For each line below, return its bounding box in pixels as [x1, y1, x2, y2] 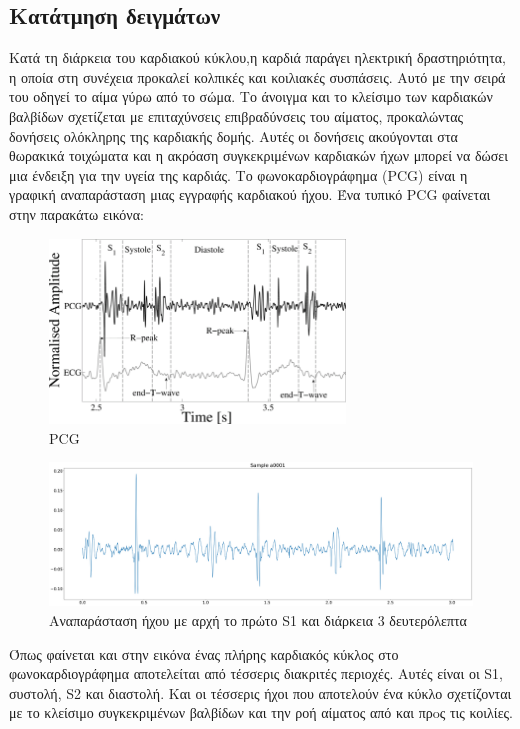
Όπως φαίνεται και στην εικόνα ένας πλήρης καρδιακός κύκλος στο [9, 643, 399, 664]
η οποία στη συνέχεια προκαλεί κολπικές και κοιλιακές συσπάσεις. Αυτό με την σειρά [9, 66, 506, 87]
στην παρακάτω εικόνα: [9, 203, 144, 224]
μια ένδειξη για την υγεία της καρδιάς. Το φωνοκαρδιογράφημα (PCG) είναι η [9, 164, 468, 185]
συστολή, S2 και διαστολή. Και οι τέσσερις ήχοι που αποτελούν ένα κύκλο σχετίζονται [9, 682, 512, 703]
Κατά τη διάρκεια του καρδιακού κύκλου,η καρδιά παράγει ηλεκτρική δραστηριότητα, [9, 47, 507, 68]
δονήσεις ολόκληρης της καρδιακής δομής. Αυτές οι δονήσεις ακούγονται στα [9, 125, 458, 146]
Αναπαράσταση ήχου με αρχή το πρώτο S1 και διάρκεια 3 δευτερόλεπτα [49, 609, 467, 630]
